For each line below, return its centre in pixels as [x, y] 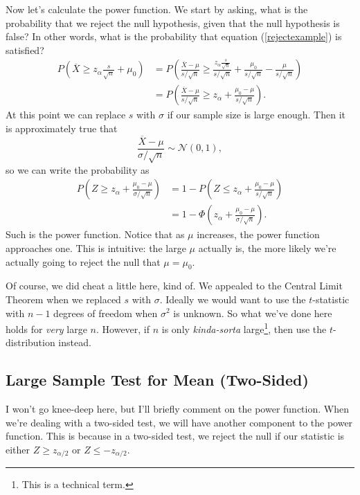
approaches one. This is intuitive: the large [96, 247]
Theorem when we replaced [63, 299]
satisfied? [25, 49]
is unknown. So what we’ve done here [253, 313]
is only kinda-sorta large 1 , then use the [244, 328]
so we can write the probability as [78, 169]
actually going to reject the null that [83, 261]
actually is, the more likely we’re [267, 247]
